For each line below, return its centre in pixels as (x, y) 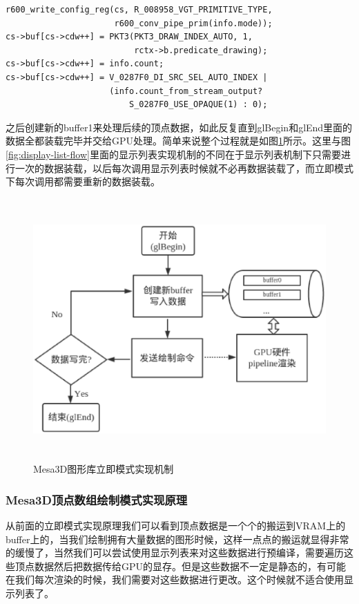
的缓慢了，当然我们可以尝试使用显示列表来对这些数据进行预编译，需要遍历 (175, 553)
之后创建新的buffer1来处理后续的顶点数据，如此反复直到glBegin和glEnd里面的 (179, 127)
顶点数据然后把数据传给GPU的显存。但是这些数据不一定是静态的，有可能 (181, 566)
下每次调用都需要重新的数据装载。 (83, 181)
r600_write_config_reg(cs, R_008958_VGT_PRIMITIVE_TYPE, (139, 10)
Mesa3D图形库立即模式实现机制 (104, 469)
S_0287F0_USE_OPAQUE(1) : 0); (198, 105)
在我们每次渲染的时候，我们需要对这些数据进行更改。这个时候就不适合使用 (175, 579)
